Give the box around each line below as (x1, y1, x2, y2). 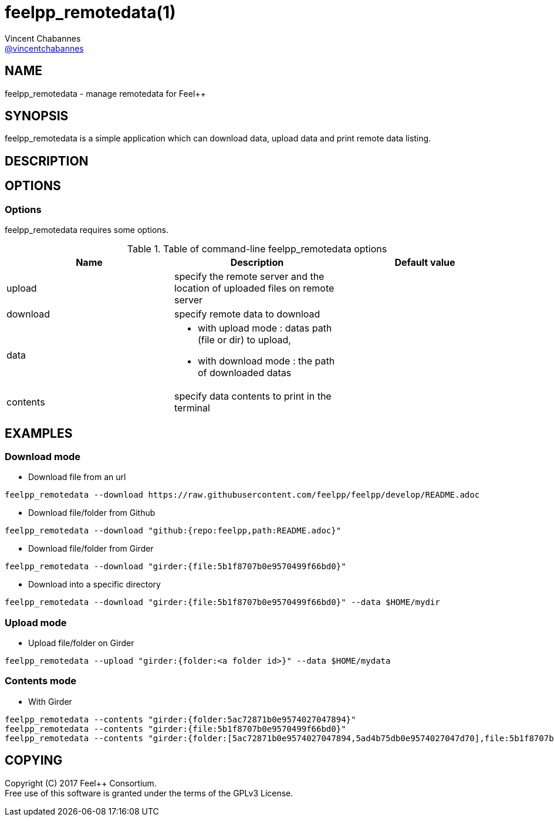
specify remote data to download (174, 308, 320, 320)
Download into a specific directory (28, 579, 161, 590)
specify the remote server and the (174, 271, 325, 283)
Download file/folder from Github (28, 508, 156, 518)
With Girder (28, 696, 72, 707)
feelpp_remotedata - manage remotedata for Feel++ (5, 88, 206, 99)
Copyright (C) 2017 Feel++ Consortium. (5, 778, 157, 788)
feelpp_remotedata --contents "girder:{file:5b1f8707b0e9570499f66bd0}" (5, 724, 346, 734)
